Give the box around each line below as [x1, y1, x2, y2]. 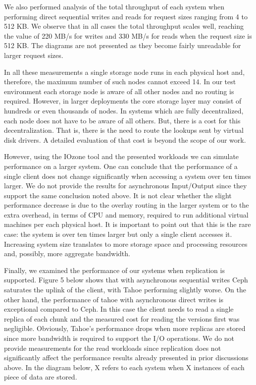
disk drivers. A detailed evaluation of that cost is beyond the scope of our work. [4, 134, 246, 145]
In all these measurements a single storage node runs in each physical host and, [4, 66, 245, 77]
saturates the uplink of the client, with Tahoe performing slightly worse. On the [4, 284, 246, 295]
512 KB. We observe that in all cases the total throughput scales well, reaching [4, 21, 244, 31]
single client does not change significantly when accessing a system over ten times [4, 170, 251, 181]
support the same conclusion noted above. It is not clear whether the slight [4, 190, 232, 200]
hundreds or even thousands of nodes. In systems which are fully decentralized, [4, 105, 244, 115]
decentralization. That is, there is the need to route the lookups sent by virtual [4, 125, 244, 135]
